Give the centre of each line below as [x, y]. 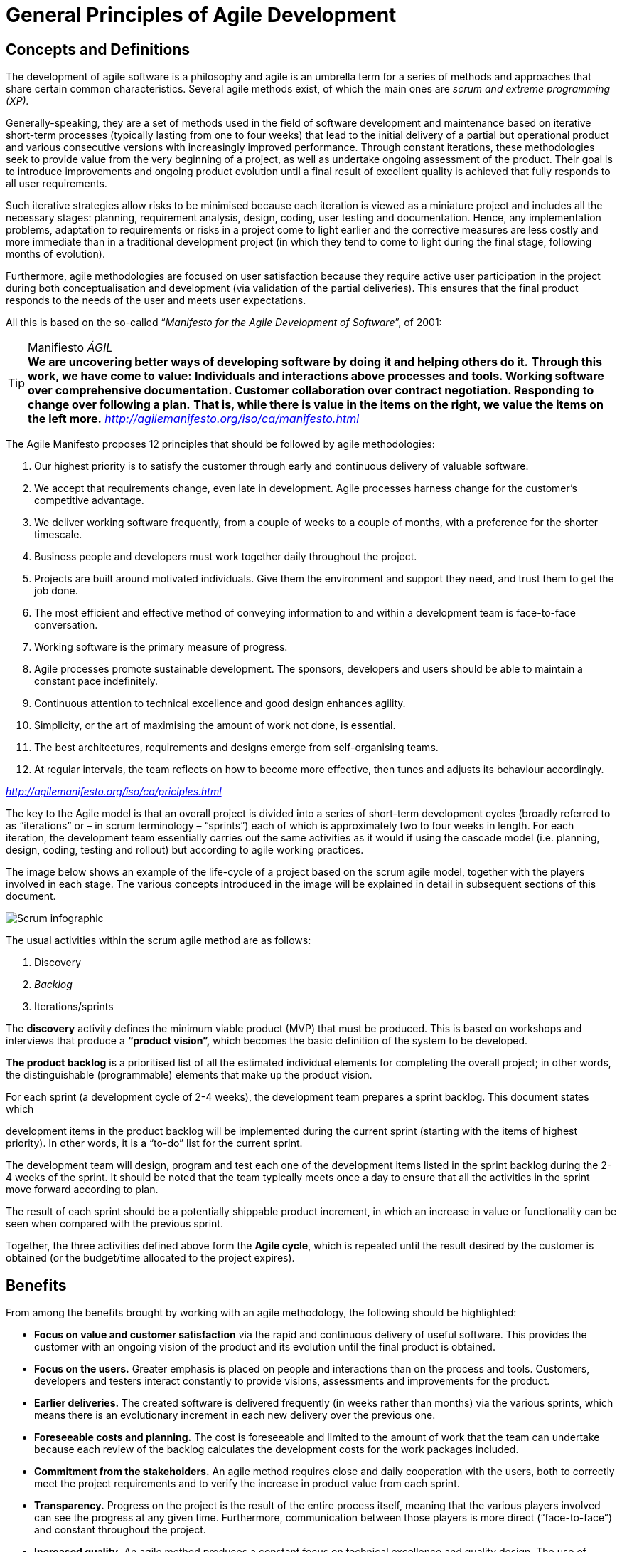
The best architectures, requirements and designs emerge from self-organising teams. [236, 748]
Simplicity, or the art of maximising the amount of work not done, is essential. [215, 725]
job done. [56, 591]
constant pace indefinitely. [96, 681]
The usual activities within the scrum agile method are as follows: [159, 940]
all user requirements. [57, 184]
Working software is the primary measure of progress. [161, 647]
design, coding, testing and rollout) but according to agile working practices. [185, 850]
